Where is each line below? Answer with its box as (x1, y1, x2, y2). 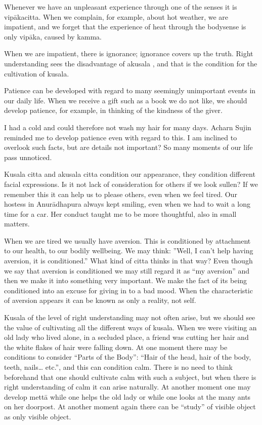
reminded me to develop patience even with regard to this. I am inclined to (4, 132, 237, 142)
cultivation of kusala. (4, 68, 69, 79)
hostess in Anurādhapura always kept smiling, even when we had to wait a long (4, 199, 250, 209)
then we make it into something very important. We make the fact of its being (4, 275, 247, 286)
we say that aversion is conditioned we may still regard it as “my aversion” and (4, 265, 250, 276)
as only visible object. (4, 411, 71, 421)
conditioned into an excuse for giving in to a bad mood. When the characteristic (4, 285, 253, 295)
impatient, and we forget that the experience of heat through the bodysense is (4, 21, 246, 32)
